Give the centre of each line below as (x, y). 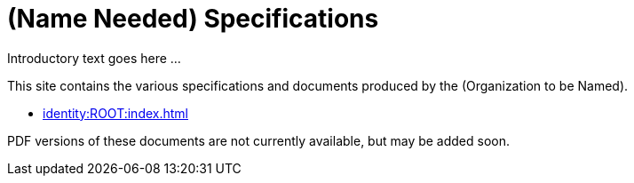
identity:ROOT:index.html (115, 113)
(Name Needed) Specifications (193, 19)
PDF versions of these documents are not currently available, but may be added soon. (259, 140)
